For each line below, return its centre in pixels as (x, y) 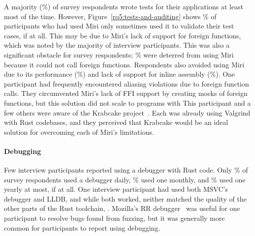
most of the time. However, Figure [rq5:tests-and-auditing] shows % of (110, 16)
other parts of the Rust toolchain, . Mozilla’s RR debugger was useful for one (122, 208)
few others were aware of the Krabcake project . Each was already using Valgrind (127, 112)
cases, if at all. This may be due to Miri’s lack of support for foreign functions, (123, 35)
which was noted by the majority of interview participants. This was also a (117, 45)
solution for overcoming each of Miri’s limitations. (79, 132)
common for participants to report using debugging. (82, 227)
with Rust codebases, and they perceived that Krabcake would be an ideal (116, 122)
